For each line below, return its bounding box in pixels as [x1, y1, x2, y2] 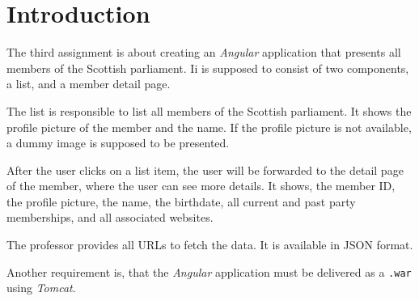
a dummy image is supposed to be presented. [6, 134, 230, 151]
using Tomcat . [6, 279, 76, 296]
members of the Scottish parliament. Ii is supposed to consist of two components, [6, 59, 409, 76]
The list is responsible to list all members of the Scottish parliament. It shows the [6, 102, 412, 119]
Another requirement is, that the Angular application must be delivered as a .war [6, 263, 412, 280]
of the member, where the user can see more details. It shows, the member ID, [6, 177, 396, 194]
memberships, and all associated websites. [6, 209, 214, 226]
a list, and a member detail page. [6, 75, 171, 92]
